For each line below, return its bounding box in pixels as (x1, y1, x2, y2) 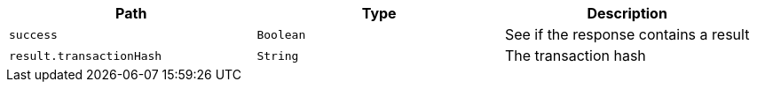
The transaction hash (504, 47, 646, 64)
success (9, 27, 58, 41)
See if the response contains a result (504, 26, 750, 43)
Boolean (256, 27, 306, 41)
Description (587, 4, 667, 22)
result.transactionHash (9, 48, 162, 63)
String (256, 48, 299, 63)
